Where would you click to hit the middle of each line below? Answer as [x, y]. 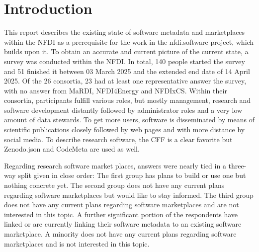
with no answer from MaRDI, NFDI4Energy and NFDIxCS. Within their [116, 90]
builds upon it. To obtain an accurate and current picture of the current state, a [126, 51]
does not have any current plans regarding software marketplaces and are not [122, 205]
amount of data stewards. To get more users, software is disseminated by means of [129, 120]
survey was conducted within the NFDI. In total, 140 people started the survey [125, 61]
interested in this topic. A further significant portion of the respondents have [121, 214]
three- [237, 165]
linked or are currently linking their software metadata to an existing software [123, 224]
